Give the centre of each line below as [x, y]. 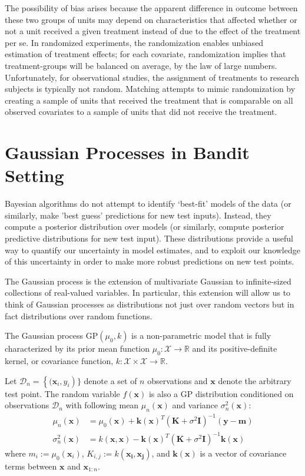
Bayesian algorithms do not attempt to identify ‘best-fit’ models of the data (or [148, 204]
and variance [195, 405]
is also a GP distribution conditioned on [221, 393]
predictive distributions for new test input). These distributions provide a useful [149, 238]
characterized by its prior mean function [77, 348]
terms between [31, 466]
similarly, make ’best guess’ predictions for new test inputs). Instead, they [138, 215]
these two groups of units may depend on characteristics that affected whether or [151, 19]
